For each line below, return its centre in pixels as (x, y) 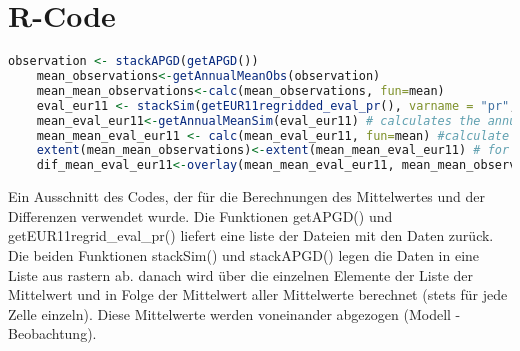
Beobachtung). (52, 333)
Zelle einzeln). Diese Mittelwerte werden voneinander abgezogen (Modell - (234, 313)
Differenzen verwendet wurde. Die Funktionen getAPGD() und (200, 215)
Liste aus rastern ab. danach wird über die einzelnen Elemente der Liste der (241, 274)
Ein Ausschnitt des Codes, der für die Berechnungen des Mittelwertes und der (247, 196)
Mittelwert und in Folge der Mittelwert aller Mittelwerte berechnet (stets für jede (258, 294)
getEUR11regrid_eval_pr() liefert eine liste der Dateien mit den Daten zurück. (251, 235)
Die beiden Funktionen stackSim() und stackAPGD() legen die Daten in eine (244, 254)
